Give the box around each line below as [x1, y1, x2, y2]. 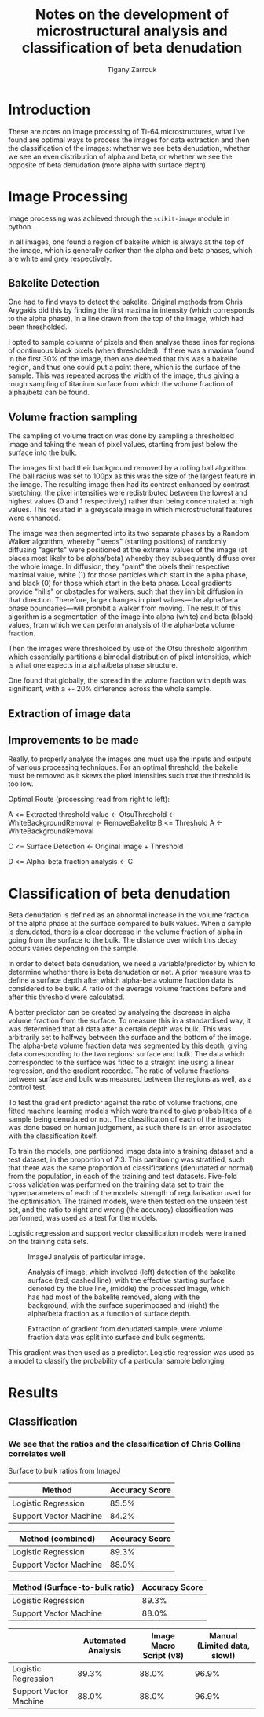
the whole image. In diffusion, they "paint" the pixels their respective [8, 562, 230, 571]
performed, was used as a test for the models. [8, 1214, 158, 1223]
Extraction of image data [8, 707, 131, 720]
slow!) [211, 1650, 236, 1661]
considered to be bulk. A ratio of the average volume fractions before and [8, 984, 247, 994]
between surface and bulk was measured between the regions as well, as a [8, 1074, 253, 1084]
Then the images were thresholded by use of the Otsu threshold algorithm [8, 644, 247, 653]
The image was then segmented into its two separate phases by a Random [8, 529, 250, 538]
